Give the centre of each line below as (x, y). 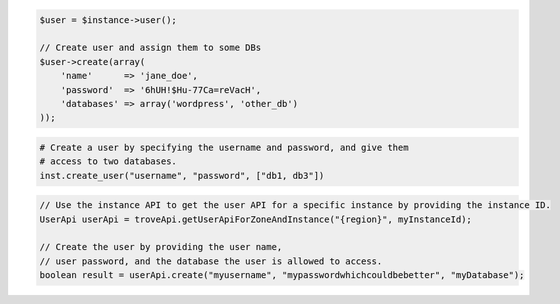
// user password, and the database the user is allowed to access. (211, 261)
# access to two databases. (108, 161)
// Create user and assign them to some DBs (150, 48)
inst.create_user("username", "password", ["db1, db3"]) (182, 175)
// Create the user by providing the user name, (161, 247)
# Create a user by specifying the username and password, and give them (224, 147)
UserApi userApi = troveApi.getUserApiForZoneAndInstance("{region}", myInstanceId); (255, 219)
